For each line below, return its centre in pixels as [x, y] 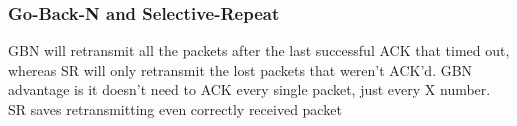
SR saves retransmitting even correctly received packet [175, 109]
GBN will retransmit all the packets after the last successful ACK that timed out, [259, 50]
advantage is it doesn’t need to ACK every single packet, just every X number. [249, 89]
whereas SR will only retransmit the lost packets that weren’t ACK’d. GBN [240, 69]
